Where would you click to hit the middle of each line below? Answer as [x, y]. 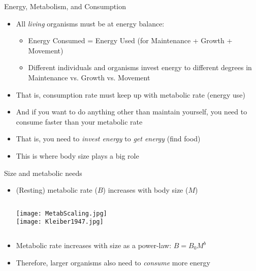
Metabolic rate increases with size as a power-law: [94, 245]
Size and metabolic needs [43, 173]
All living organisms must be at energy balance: [90, 23]
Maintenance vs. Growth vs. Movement [89, 77]
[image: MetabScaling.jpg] [61, 213]
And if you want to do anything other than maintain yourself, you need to [132, 112]
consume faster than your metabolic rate [79, 121]
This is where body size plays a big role [77, 155]
